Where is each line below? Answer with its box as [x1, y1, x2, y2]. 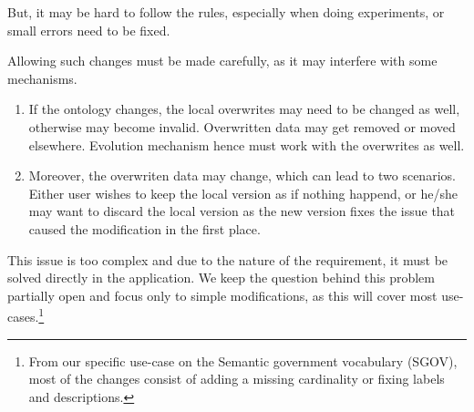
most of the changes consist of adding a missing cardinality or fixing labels [28, 369, 445, 388]
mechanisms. [7, 68, 77, 88]
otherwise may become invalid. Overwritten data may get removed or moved [28, 117, 456, 136]
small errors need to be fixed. [7, 20, 170, 39]
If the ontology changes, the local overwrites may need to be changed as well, [28, 99, 460, 118]
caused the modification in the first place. [28, 219, 261, 238]
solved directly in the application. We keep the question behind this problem [7, 268, 435, 287]
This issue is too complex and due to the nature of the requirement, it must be [7, 250, 448, 269]
